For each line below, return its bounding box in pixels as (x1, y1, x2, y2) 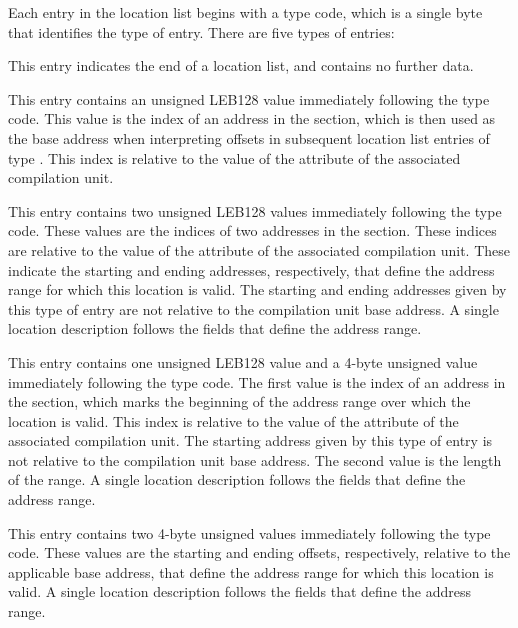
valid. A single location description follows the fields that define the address (8, 581, 471, 602)
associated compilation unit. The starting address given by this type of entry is (8, 430, 493, 451)
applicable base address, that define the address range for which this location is (8, 561, 494, 582)
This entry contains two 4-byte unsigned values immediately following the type (8, 522, 491, 543)
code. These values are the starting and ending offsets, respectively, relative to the (8, 542, 511, 563)
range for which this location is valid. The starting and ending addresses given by (8, 279, 507, 300)
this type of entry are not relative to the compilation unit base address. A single (8, 298, 499, 319)
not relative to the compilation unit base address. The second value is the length (8, 449, 502, 470)
